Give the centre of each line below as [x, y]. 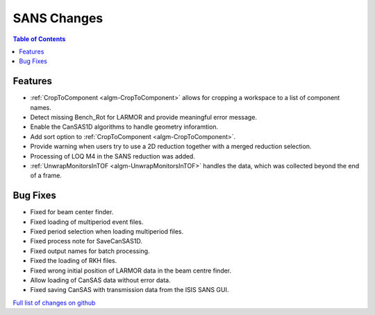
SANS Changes [58, 18]
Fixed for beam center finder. [72, 212]
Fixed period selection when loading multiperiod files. [107, 232]
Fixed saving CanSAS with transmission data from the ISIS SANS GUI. [130, 290]
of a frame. [46, 176]
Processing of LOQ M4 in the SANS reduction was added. [113, 156]
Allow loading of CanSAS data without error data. [100, 280]
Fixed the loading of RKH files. [74, 261]
